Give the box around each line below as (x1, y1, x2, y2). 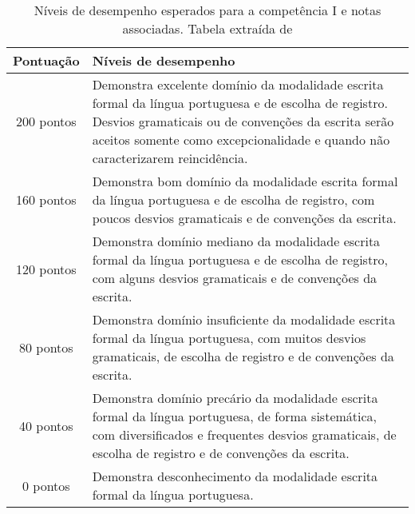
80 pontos (18, 337, 73, 357)
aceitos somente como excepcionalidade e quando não (92, 130, 390, 149)
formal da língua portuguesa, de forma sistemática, (92, 407, 377, 425)
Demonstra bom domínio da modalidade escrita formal (92, 172, 398, 190)
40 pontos (18, 416, 73, 435)
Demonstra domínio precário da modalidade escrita (92, 388, 378, 407)
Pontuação (13, 51, 80, 70)
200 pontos (15, 112, 77, 130)
